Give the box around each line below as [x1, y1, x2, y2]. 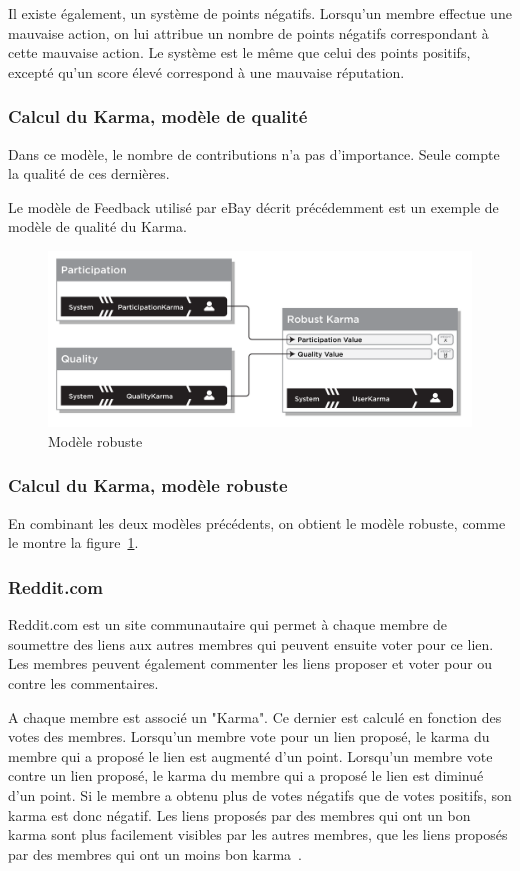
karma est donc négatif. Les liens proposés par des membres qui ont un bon [8, 804, 471, 825]
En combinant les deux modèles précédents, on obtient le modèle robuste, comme [8, 512, 506, 533]
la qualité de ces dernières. [8, 163, 170, 184]
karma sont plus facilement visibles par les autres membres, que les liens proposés [8, 824, 508, 845]
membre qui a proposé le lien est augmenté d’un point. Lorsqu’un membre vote [8, 745, 493, 766]
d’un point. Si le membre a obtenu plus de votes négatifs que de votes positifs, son [8, 784, 512, 805]
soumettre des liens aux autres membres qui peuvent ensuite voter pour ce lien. [8, 633, 494, 654]
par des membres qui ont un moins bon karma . [8, 843, 302, 864]
